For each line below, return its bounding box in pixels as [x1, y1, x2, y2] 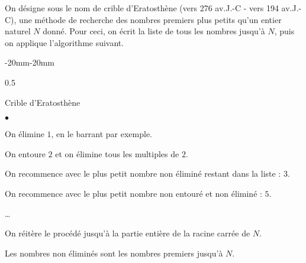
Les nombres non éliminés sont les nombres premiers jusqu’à [5, 246, 223, 259]
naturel [5, 25, 31, 37]
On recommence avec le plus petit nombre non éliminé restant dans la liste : [5, 167, 281, 180]
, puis [274, 25, 295, 37]
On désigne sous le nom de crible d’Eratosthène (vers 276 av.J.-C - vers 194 [5, 2, 279, 14]
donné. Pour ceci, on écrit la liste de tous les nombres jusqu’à [43, 25, 265, 37]
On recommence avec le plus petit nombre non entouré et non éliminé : [5, 187, 262, 199]
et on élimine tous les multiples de [55, 147, 179, 160]
